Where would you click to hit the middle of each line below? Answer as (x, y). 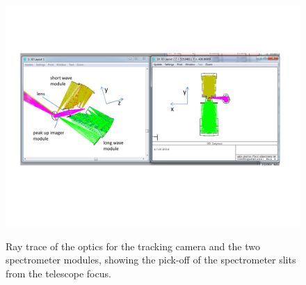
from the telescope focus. (58, 273)
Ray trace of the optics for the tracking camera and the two (133, 246)
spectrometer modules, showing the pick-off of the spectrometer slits (151, 260)
